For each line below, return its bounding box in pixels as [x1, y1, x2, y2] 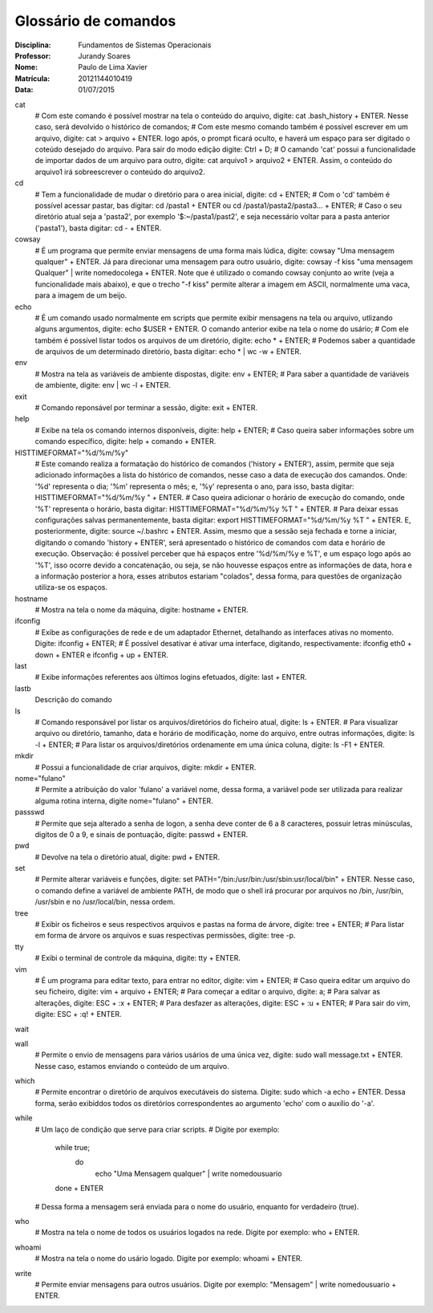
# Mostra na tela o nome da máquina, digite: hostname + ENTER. [34, 605, 249, 615]
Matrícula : [14, 73, 51, 83]
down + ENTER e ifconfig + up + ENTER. [34, 650, 168, 660]
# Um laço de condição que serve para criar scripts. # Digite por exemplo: [34, 1124, 280, 1134]
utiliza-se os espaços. [34, 583, 108, 592]
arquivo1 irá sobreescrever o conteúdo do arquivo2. [34, 167, 206, 177]
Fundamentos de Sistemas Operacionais [78, 40, 212, 50]
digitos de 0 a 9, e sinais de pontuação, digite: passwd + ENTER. [34, 829, 249, 839]
